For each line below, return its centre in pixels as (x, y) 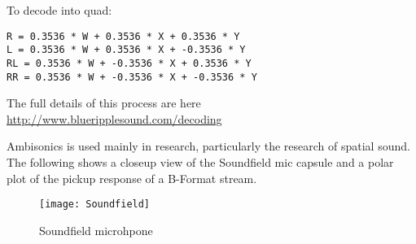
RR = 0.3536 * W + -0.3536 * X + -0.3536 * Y (132, 77)
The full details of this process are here (104, 103)
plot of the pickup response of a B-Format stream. (132, 178)
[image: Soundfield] (95, 205)
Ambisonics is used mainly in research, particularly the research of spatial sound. (208, 146)
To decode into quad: (59, 10)
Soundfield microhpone (96, 230)
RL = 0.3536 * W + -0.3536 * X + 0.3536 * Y (129, 63)
